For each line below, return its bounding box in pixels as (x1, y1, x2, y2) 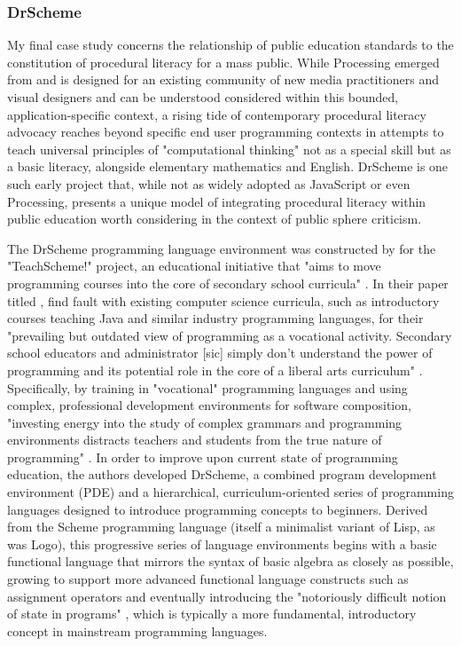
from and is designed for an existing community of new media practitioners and (7, 70, 439, 89)
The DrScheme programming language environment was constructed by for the (7, 239, 436, 257)
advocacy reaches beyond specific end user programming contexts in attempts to (7, 122, 444, 141)
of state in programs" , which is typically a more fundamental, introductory (7, 604, 417, 623)
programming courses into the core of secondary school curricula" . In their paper (7, 273, 449, 292)
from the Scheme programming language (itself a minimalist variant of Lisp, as (7, 517, 435, 536)
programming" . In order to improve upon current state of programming (7, 447, 398, 466)
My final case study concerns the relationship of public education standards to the (7, 35, 454, 54)
